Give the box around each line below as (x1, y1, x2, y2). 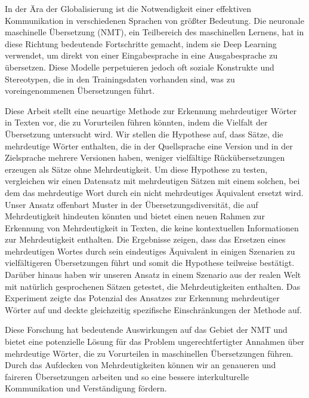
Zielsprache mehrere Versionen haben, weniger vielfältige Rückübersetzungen (5, 151, 285, 164)
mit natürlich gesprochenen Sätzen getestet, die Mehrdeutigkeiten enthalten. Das (5, 280, 301, 292)
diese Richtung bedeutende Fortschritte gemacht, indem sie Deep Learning (5, 37, 277, 50)
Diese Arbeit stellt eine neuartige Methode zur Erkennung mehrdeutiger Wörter (5, 104, 297, 117)
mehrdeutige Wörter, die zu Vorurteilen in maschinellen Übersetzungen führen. (5, 347, 293, 359)
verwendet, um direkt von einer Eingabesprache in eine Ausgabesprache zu (5, 49, 278, 62)
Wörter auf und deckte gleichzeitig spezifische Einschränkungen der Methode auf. (5, 303, 302, 316)
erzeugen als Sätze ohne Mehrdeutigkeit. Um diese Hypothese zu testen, (5, 163, 268, 175)
